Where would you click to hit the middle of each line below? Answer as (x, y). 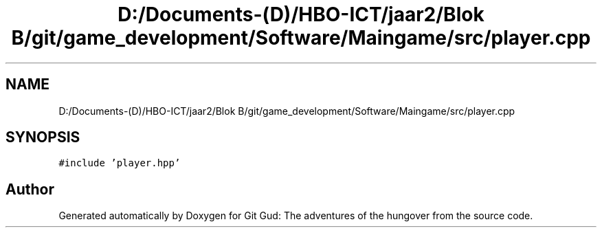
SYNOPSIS (43, 137)
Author (30, 189)
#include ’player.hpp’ (120, 163)
